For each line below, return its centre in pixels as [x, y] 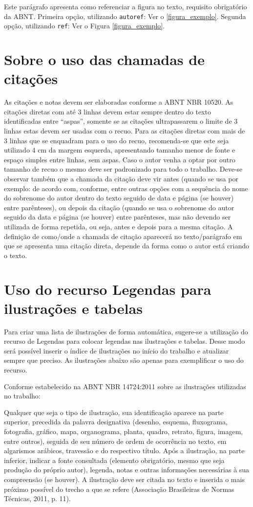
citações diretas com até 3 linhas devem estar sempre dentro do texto [107, 111]
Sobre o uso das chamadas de [104, 59]
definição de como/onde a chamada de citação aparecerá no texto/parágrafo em [123, 236]
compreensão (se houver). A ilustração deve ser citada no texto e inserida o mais [124, 479]
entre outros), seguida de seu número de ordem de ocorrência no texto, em [115, 441]
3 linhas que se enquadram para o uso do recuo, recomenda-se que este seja [116, 140]
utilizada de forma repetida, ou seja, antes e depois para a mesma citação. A [118, 226]
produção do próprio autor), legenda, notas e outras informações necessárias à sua [127, 470]
